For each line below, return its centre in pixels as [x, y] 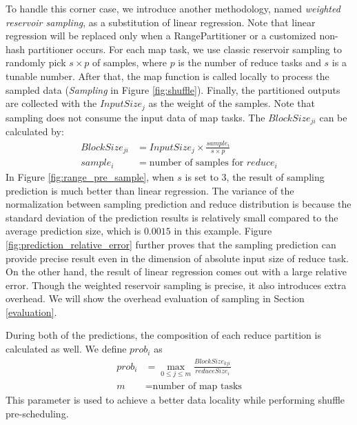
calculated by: [35, 131]
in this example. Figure [223, 231]
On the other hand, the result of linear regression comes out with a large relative [176, 271]
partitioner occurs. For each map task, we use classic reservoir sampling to [185, 49]
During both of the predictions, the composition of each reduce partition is [163, 335]
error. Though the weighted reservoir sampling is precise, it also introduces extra [176, 285]
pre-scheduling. [37, 413]
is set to [202, 176]
